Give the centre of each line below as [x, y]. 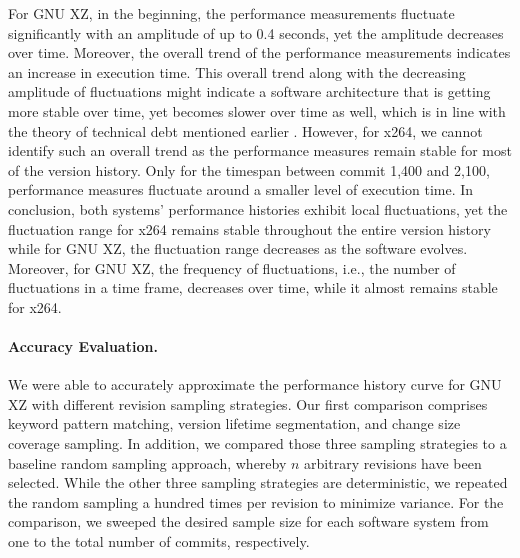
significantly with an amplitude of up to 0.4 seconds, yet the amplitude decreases [256, 32]
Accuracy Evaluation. [83, 346]
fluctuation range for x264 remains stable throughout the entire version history [249, 228]
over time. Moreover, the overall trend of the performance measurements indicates [259, 52]
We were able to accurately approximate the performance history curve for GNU [255, 384]
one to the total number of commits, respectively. [159, 541]
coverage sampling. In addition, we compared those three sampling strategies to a [257, 443]
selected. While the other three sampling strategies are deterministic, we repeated [258, 482]
